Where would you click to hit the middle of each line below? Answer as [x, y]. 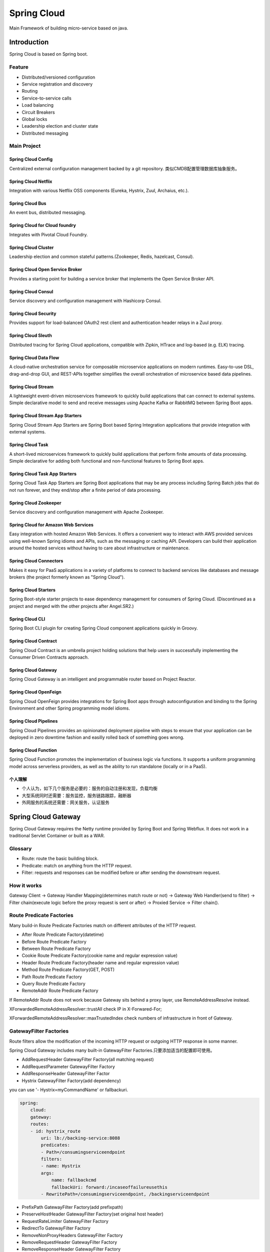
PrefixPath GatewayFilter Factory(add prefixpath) [72, 1207]
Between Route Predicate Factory [56, 949]
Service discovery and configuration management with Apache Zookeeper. [86, 512]
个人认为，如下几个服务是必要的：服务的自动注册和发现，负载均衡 [89, 788]
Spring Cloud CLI [27, 619]
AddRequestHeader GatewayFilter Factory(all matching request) [88, 1060]
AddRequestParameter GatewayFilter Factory [68, 1066]
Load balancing [38, 105]
